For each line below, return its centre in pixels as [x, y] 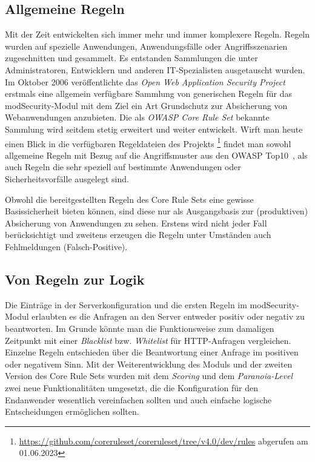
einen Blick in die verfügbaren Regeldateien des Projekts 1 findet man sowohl [148, 142]
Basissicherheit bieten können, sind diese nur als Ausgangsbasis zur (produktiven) [157, 211]
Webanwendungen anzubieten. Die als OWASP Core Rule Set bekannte [137, 117]
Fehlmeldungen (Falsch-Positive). [66, 246]
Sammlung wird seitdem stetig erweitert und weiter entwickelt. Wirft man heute [154, 129]
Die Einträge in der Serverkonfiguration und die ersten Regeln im [126, 304]
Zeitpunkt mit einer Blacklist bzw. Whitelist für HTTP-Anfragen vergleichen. [148, 340]
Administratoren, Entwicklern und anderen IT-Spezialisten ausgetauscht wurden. [155, 69]
